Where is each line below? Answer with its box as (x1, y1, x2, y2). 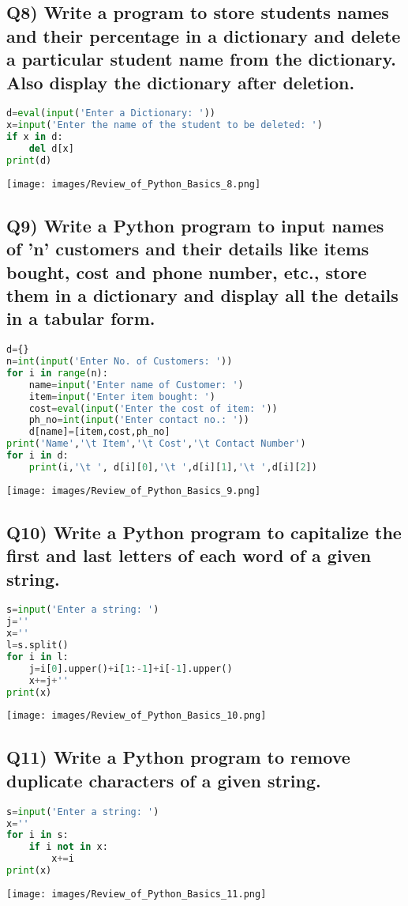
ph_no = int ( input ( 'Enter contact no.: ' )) (28, 414, 249, 426)
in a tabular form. (6, 306, 155, 330)
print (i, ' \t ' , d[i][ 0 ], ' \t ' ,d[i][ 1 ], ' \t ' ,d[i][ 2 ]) (28, 461, 317, 473)
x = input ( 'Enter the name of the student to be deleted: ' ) (6, 119, 323, 131)
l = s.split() (6, 640, 69, 651)
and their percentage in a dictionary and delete (6, 23, 401, 47)
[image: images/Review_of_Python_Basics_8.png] (6, 178, 261, 190)
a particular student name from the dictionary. (6, 47, 396, 71)
